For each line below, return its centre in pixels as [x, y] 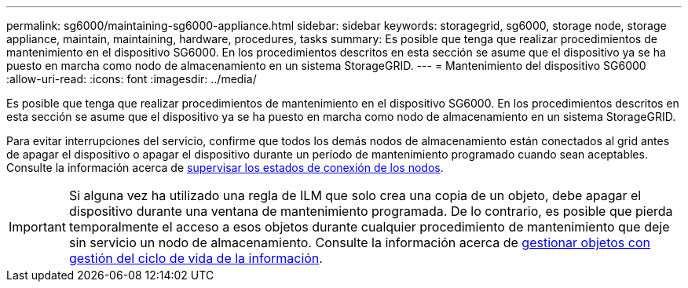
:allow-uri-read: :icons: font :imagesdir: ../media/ [132, 79]
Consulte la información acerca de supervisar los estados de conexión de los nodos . [225, 168]
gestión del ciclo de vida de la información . [196, 258]
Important [37, 227]
